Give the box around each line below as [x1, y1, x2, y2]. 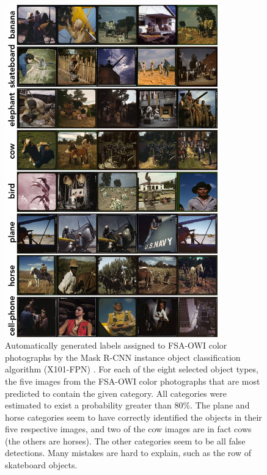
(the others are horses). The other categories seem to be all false [5, 434, 246, 447]
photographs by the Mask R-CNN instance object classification [5, 350, 241, 363]
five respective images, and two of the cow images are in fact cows [5, 422, 252, 435]
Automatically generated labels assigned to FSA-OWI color [5, 339, 227, 352]
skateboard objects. [5, 459, 78, 471]
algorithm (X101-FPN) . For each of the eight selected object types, [5, 363, 258, 375]
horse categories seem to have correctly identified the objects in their [5, 410, 262, 423]
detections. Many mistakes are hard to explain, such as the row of [5, 446, 251, 459]
